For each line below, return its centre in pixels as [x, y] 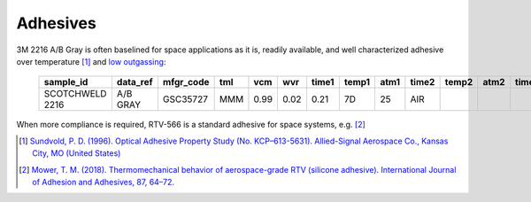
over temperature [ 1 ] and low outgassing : [91, 61]
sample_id [66, 82]
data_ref [135, 82]
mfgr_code [186, 82]
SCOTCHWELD [75, 94]
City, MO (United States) [77, 153]
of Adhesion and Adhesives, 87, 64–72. [104, 182]
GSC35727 [185, 99]
